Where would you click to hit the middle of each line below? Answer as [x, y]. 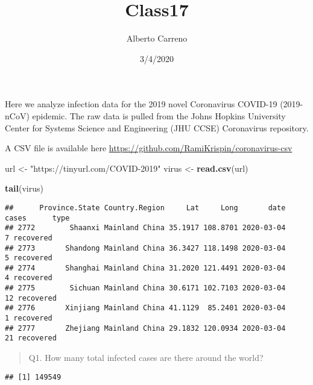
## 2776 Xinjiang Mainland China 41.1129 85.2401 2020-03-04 [145, 308]
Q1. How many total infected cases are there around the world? [146, 358]
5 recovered [29, 258]
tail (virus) [24, 188]
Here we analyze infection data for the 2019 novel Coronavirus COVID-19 [141, 104]
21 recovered [31, 338]
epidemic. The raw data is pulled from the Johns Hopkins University [159, 115]
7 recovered [29, 238]
